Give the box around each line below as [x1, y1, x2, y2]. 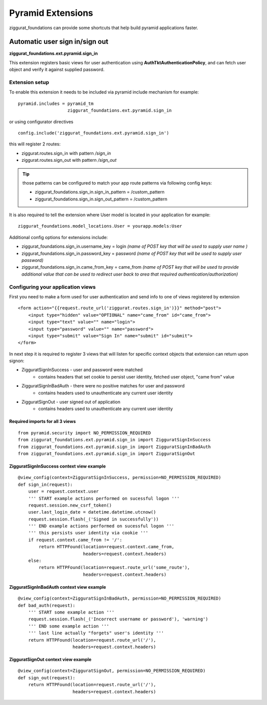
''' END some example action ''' [28, 623, 110, 629]
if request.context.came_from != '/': [28, 537, 123, 543]
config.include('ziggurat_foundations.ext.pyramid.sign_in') [18, 130, 169, 136]
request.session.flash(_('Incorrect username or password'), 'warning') [28, 616, 209, 622]
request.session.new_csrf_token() [28, 502, 112, 508]
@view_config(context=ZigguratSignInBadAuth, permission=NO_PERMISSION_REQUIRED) [18, 596, 222, 601]
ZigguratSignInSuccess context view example [9, 463, 106, 469]
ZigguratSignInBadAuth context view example [9, 584, 106, 590]
